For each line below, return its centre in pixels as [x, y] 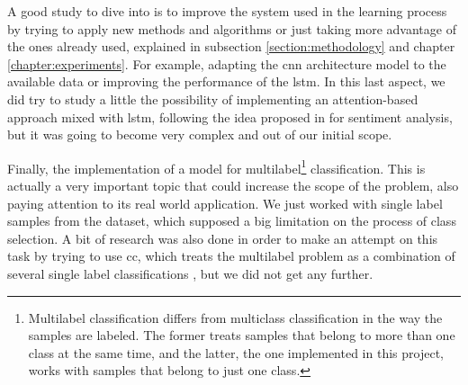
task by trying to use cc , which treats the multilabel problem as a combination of [231, 256]
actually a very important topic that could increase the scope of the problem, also [233, 185]
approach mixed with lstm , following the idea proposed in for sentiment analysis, [230, 116]
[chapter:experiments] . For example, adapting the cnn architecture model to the [227, 63]
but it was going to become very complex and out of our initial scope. [200, 134]
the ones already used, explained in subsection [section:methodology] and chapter [231, 46]
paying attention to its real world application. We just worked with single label [225, 203]
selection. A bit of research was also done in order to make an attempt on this [223, 238]
